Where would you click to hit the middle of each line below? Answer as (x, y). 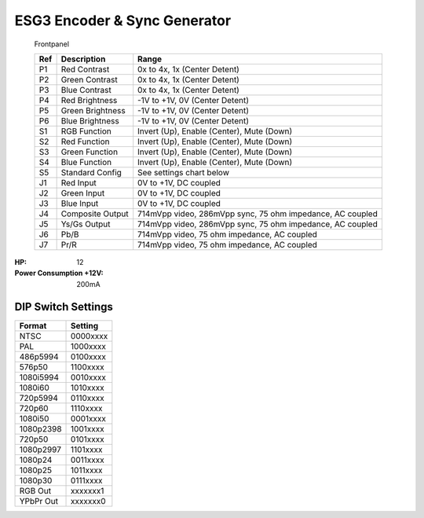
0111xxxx (87, 480)
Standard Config (91, 172)
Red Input (79, 182)
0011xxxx (88, 460)
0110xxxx (88, 398)
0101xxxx (88, 439)
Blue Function (86, 162)
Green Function (89, 152)
